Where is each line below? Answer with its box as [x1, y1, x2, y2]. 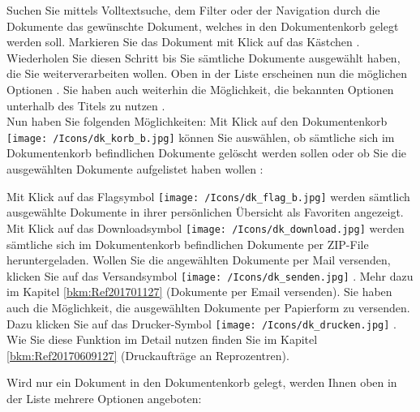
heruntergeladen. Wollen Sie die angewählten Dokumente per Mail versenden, [6, 251, 391, 268]
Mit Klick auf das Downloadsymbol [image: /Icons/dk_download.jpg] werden [6, 219, 405, 236]
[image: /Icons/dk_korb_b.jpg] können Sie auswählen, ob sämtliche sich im [6, 128, 395, 145]
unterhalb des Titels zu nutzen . [6, 97, 165, 114]
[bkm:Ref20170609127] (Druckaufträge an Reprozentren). [6, 346, 289, 363]
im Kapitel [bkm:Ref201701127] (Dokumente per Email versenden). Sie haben [6, 283, 392, 300]
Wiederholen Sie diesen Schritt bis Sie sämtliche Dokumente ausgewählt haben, [6, 49, 401, 66]
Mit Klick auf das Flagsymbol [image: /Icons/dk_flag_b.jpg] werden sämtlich [6, 187, 410, 204]
